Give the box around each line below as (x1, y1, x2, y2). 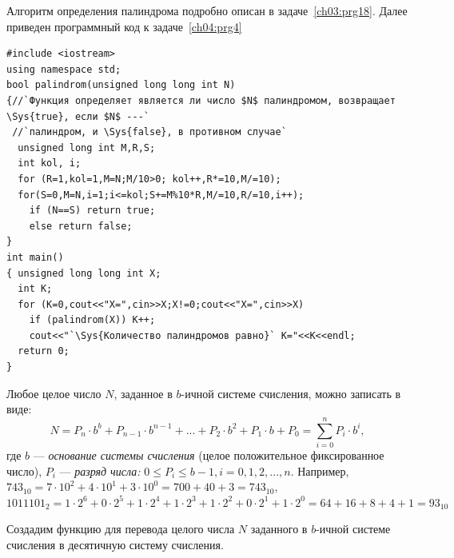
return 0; (18, 345, 70, 357)
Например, (297, 462, 349, 479)
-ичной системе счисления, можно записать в (181, 385, 401, 401)
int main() (6, 251, 64, 263)
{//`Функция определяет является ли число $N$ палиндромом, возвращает (6, 94, 396, 106)
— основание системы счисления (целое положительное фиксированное (33, 446, 384, 463)
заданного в (250, 520, 308, 537)
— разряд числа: (59, 462, 141, 479)
